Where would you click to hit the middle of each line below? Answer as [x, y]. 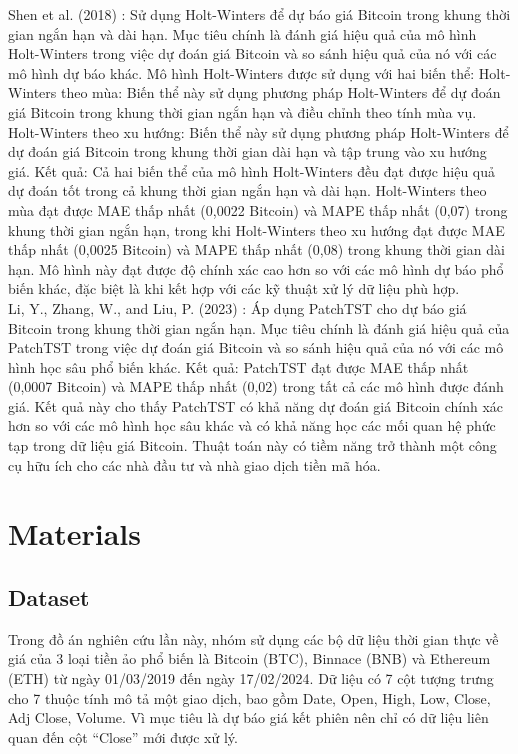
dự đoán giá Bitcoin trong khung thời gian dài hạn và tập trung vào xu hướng [247, 151]
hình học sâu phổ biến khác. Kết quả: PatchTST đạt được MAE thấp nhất [238, 366]
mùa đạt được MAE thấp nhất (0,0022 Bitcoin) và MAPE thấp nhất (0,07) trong [258, 209]
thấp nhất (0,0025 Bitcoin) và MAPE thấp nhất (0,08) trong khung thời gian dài [256, 249]
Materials [75, 533]
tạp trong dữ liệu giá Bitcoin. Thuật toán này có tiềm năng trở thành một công [252, 445]
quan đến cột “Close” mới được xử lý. [123, 736]
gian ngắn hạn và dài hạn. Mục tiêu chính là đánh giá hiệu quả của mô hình [242, 33]
